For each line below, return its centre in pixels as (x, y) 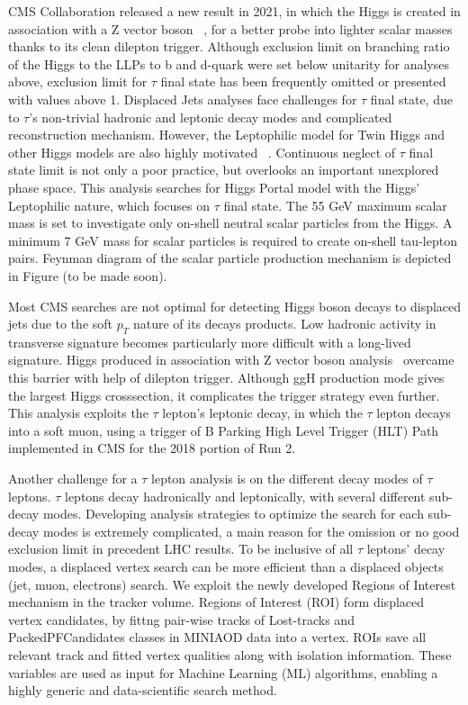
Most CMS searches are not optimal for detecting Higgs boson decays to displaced (235, 306)
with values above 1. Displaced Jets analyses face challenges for (183, 99)
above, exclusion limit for (78, 81)
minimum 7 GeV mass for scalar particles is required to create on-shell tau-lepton (233, 240)
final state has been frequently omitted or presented (303, 81)
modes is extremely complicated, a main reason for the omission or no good (251, 531)
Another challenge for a (73, 479)
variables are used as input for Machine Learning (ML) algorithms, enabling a (223, 672)
